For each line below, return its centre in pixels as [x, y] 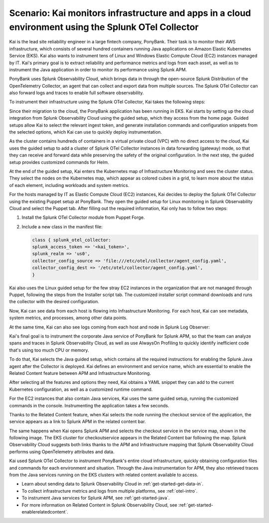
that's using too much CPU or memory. [49, 350]
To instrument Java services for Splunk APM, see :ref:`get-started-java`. [96, 498]
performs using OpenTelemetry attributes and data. [62, 452]
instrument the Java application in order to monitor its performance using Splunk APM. [98, 69]
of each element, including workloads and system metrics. [69, 185]
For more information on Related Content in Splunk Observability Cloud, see [99, 505]
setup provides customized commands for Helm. [59, 162]
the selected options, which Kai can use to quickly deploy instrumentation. [85, 132]
